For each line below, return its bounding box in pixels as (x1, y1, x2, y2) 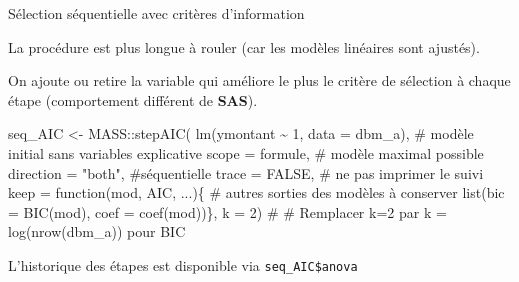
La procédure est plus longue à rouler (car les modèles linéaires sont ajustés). (8, 36, 480, 57)
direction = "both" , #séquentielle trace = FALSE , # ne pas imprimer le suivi (8, 162, 484, 183)
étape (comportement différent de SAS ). (8, 89, 258, 110)
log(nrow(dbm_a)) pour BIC (8, 221, 186, 242)
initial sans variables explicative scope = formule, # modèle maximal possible (8, 142, 484, 163)
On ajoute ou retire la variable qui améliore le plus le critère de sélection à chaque (8, 70, 511, 91)
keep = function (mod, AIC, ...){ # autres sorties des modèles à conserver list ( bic (8, 182, 505, 203)
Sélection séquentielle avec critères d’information (8, 3, 305, 23)
